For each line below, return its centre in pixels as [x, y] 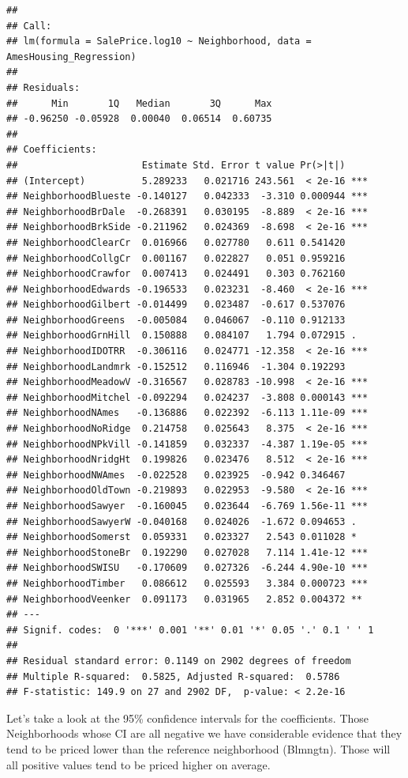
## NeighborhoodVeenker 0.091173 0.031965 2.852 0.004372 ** [185, 599]
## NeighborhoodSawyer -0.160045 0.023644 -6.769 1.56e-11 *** [187, 506]
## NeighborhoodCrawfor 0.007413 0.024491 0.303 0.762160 [176, 274]
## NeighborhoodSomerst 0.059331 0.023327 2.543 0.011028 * [182, 537]
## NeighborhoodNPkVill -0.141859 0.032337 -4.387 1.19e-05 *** [187, 444]
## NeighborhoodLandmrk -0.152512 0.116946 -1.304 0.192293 [176, 366]
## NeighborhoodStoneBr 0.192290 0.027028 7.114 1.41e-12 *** [187, 552]
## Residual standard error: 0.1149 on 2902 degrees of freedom [179, 661]
